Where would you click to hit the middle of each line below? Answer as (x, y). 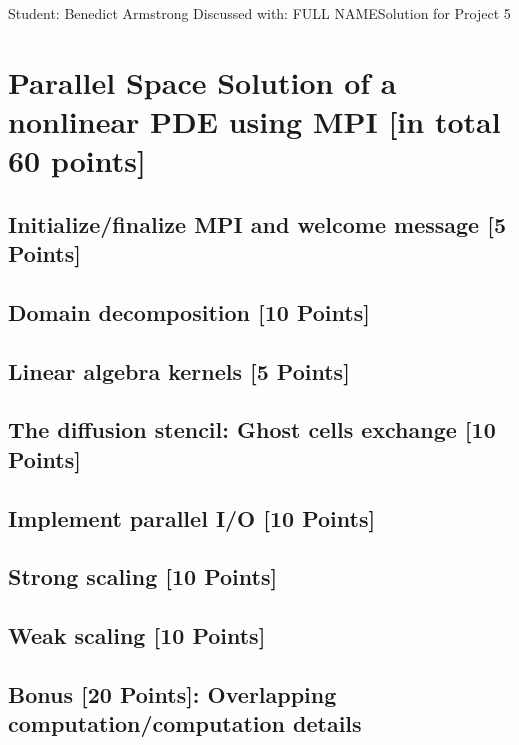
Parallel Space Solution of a (202, 81)
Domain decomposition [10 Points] (189, 311)
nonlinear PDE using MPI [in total (254, 120)
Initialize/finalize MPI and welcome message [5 (257, 223)
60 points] (77, 160)
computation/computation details (185, 723)
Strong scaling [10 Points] (143, 576)
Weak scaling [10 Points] (137, 635)
